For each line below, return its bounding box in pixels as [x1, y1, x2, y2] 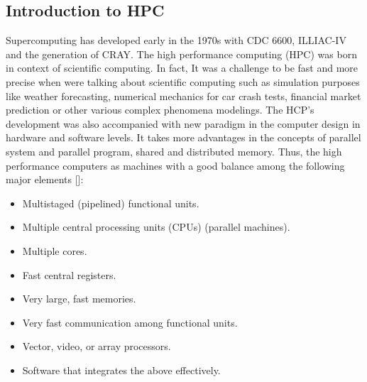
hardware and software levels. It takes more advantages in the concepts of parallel [6, 130, 361, 145]
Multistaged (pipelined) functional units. [22, 195, 199, 210]
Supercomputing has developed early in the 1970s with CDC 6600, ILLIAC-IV [6, 33, 346, 48]
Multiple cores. [22, 243, 87, 258]
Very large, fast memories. [22, 291, 136, 306]
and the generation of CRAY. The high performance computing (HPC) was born [6, 46, 357, 61]
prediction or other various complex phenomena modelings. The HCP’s [6, 102, 314, 117]
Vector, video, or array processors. [22, 339, 171, 354]
